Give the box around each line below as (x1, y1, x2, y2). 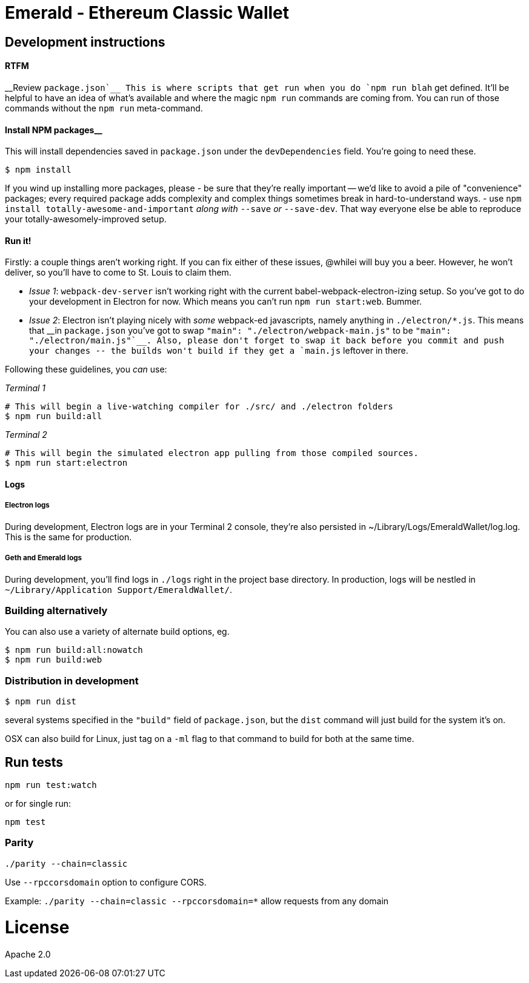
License (5, 917, 70, 938)
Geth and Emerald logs (5, 554, 82, 563)
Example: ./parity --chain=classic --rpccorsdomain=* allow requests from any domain (5, 895, 389, 906)
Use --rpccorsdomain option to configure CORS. (5, 876, 207, 887)
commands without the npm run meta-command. (5, 102, 203, 113)
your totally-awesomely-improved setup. (5, 214, 167, 225)
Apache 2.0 (5, 949, 51, 960)
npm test (5, 816, 46, 827)
